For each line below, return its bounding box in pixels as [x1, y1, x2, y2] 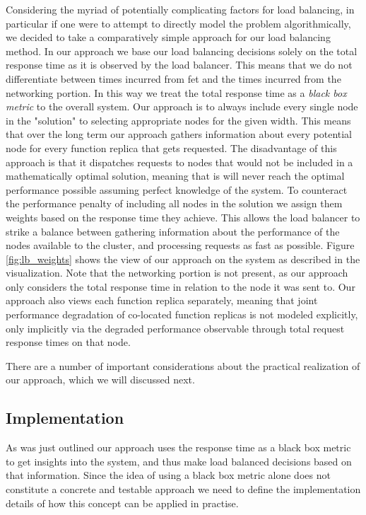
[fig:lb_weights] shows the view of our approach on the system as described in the [6, 251, 360, 266]
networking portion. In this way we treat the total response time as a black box [6, 85, 347, 100]
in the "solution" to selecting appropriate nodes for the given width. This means [6, 112, 351, 127]
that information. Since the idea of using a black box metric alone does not [6, 468, 331, 482]
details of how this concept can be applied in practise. [6, 495, 239, 510]
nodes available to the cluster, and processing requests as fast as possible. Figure [6, 238, 355, 253]
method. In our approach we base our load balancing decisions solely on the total [6, 43, 358, 58]
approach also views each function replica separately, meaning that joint [6, 293, 318, 308]
